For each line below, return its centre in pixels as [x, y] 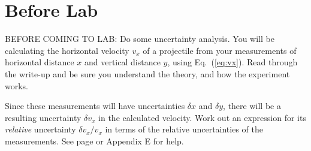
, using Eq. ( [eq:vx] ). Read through [233, 62]
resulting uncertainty [43, 117]
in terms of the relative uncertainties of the [184, 129]
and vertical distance [122, 62]
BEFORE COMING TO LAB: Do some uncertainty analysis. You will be [140, 39]
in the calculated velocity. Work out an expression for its [202, 117]
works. [17, 85]
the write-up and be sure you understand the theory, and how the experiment [147, 73]
